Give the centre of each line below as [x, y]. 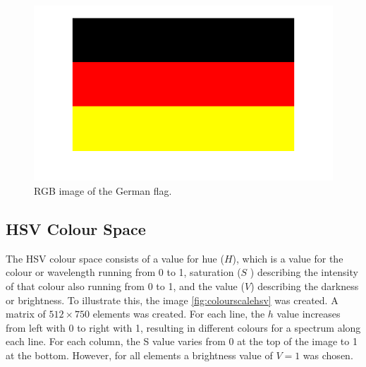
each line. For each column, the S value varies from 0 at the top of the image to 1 [182, 341]
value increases [309, 314]
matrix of [26, 314]
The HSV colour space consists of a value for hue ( [115, 258]
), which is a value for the [288, 258]
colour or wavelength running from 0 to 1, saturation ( [123, 272]
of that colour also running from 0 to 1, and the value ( [125, 286]
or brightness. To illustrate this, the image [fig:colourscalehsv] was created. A [172, 300]
